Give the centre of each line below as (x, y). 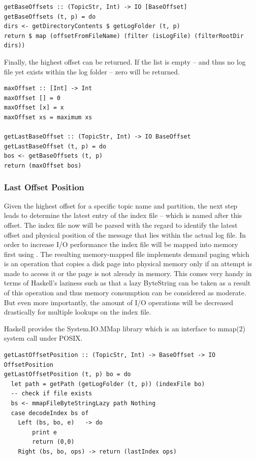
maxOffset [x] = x (34, 108)
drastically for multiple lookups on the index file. (78, 312)
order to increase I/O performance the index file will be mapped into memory (121, 244)
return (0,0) (53, 442)
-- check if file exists (51, 394)
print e (45, 432)
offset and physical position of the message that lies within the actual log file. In (125, 234)
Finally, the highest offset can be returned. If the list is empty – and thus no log (125, 61)
